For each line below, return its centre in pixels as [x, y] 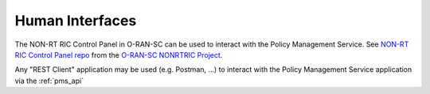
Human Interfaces [76, 21]
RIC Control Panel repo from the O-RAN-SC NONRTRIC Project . [119, 55]
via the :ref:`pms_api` [49, 81]
